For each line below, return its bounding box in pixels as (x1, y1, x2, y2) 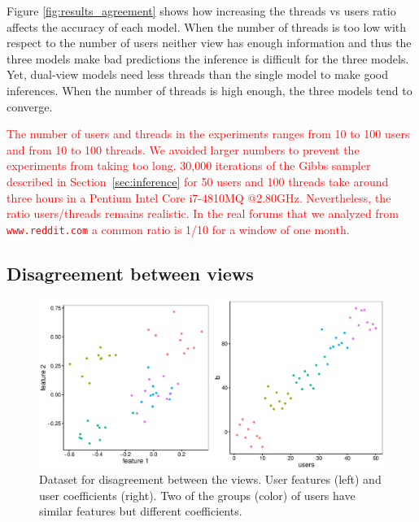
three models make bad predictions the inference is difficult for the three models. (7, 50, 409, 67)
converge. (7, 98, 53, 115)
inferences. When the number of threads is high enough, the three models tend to (7, 81, 412, 98)
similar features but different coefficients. (39, 502, 242, 520)
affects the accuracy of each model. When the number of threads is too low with (7, 18, 407, 35)
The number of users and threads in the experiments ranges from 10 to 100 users (7, 125, 410, 142)
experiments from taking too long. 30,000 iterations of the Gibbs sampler (7, 157, 371, 174)
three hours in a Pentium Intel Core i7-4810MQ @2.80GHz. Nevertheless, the (7, 189, 391, 206)
